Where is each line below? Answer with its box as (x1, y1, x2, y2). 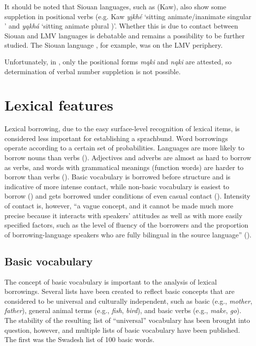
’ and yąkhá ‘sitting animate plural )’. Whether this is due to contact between (4, 21, 238, 31)
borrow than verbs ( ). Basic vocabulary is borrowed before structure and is (4, 172, 231, 182)
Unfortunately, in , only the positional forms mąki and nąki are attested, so (4, 56, 232, 66)
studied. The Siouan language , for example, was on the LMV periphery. (4, 40, 223, 50)
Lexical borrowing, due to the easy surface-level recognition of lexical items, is (4, 123, 240, 134)
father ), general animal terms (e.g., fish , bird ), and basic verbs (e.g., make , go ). (4, 305, 242, 316)
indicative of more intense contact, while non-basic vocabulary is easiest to (4, 181, 229, 191)
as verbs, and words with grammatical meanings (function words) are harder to (4, 162, 244, 172)
